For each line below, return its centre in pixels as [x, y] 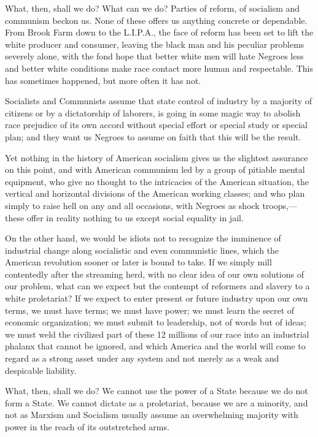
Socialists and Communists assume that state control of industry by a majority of [159, 101]
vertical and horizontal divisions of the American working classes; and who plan [155, 193]
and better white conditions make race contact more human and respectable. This [159, 68]
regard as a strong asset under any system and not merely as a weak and [142, 358]
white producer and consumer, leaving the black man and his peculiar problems [155, 44]
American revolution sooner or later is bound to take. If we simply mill [138, 262]
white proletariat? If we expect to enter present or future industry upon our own [157, 298]
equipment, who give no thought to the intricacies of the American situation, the [157, 181]
